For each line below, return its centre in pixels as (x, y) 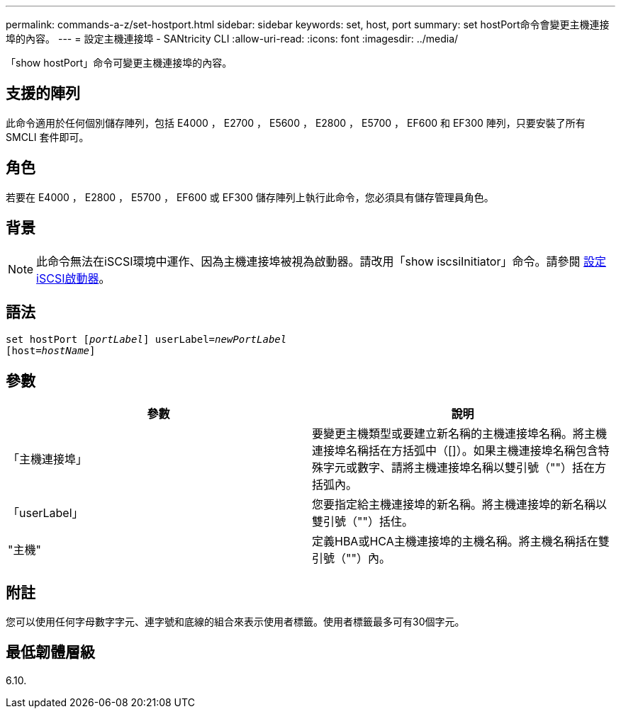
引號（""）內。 (351, 559)
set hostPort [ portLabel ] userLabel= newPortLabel (146, 340)
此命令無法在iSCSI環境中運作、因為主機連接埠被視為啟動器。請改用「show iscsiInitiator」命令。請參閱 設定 (321, 261)
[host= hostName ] (51, 351)
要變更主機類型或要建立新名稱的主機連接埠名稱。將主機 (460, 434)
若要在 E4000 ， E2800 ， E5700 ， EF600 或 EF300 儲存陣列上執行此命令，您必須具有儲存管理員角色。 (250, 197)
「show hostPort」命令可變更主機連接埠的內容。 (119, 63)
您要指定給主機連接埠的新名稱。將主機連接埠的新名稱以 (460, 505)
